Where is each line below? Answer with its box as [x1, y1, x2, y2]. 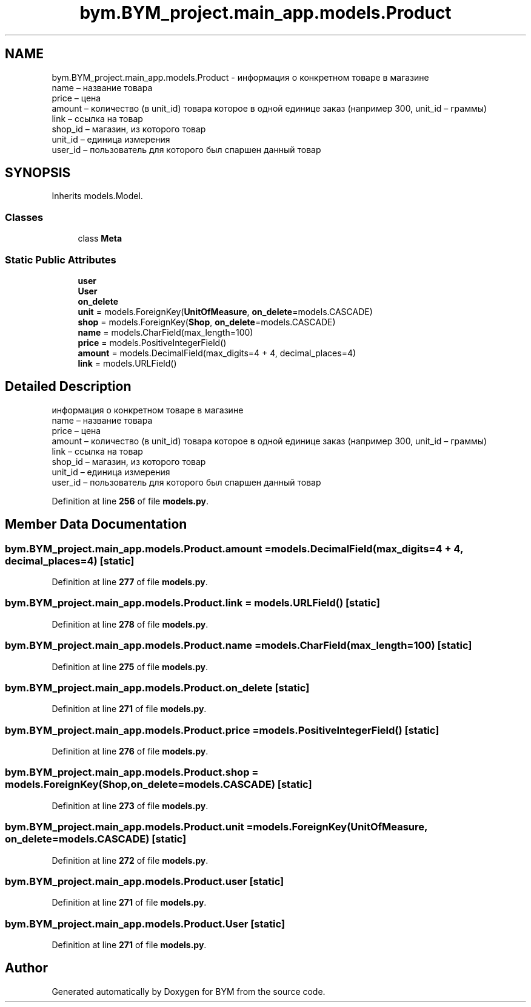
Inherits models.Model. [52, 191, 143, 202]
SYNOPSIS [5, 165, 71, 181]
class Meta [78, 233, 122, 244]
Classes [5, 211, 44, 223]
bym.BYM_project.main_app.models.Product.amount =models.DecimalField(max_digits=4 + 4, [5, 542, 463, 555]
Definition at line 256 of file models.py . [52, 495, 209, 506]
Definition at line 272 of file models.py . [52, 855, 209, 866]
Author [5, 960, 48, 976]
